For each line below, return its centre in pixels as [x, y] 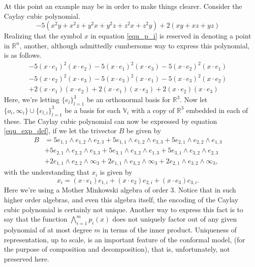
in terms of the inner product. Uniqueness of [170, 229]
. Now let [194, 99]
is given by [116, 172]
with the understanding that [47, 172]
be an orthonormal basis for [129, 99]
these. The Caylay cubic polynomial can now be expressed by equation [111, 121]
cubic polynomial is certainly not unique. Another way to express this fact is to [124, 209]
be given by [144, 131]
